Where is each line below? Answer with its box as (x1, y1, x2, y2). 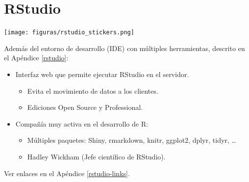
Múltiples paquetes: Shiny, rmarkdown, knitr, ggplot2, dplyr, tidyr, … (27, 135, 236, 145)
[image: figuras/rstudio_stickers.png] (4, 29, 134, 36)
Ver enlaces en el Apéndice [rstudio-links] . (4, 168, 130, 178)
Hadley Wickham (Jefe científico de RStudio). (27, 151, 166, 161)
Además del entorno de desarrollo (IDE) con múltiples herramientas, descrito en (4, 43, 245, 53)
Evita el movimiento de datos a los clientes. (27, 85, 158, 96)
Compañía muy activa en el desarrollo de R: (15, 118, 148, 129)
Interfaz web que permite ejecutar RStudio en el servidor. (15, 69, 189, 79)
